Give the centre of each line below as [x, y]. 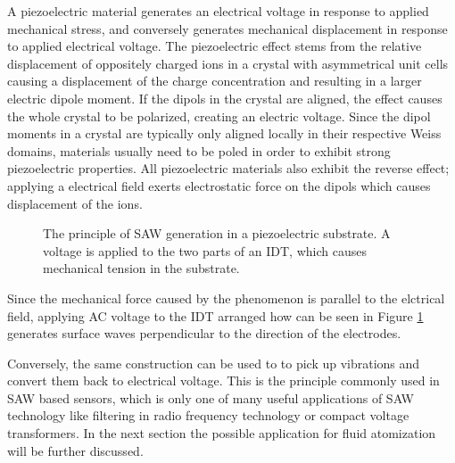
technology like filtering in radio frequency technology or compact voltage [208, 415]
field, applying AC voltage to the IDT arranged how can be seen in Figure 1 [215, 315]
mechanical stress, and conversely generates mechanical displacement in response [227, 28]
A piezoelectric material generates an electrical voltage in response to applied [218, 11]
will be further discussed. [75, 450]
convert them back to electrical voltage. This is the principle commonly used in [223, 380]
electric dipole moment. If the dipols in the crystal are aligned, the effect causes [225, 98]
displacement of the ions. [75, 203]
